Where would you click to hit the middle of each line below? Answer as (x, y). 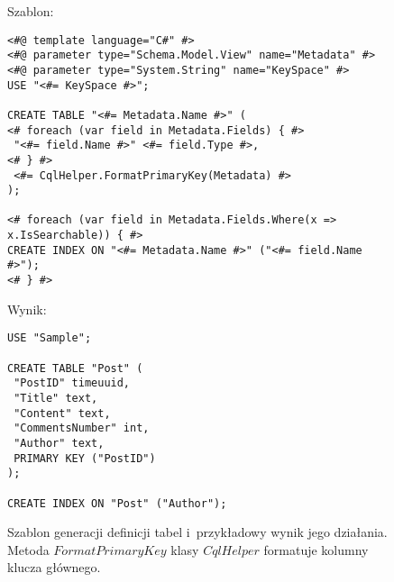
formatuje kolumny (316, 549)
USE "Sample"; (50, 338)
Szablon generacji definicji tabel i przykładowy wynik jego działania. (197, 532)
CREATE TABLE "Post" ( (75, 368)
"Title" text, (56, 398)
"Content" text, (62, 413)
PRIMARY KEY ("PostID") (85, 458)
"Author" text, (59, 443)
